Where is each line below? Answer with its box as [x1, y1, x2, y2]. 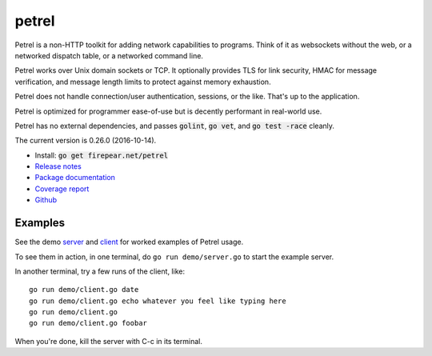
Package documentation [34, 173, 116, 182]
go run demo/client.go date [29, 285, 139, 294]
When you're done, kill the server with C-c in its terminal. [14, 336, 203, 346]
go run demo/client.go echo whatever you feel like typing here [29, 296, 287, 306]
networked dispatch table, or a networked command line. [14, 50, 204, 60]
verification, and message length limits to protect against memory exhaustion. [14, 77, 271, 86]
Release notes [34, 162, 82, 171]
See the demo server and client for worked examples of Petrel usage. [14, 237, 244, 247]
